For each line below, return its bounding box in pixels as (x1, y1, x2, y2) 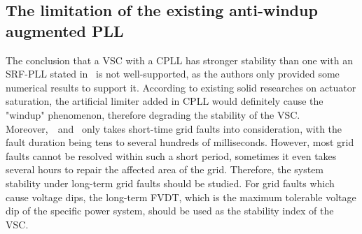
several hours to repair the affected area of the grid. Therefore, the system (6, 162, 324, 177)
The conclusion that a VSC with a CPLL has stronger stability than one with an (6, 52, 354, 67)
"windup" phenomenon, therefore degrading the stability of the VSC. (6, 107, 300, 122)
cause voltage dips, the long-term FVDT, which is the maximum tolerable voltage (6, 189, 356, 204)
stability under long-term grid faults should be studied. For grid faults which (6, 175, 335, 190)
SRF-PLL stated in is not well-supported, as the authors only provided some (6, 66, 340, 81)
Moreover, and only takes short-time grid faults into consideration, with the (6, 121, 342, 136)
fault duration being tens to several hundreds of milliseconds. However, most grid (6, 135, 354, 149)
